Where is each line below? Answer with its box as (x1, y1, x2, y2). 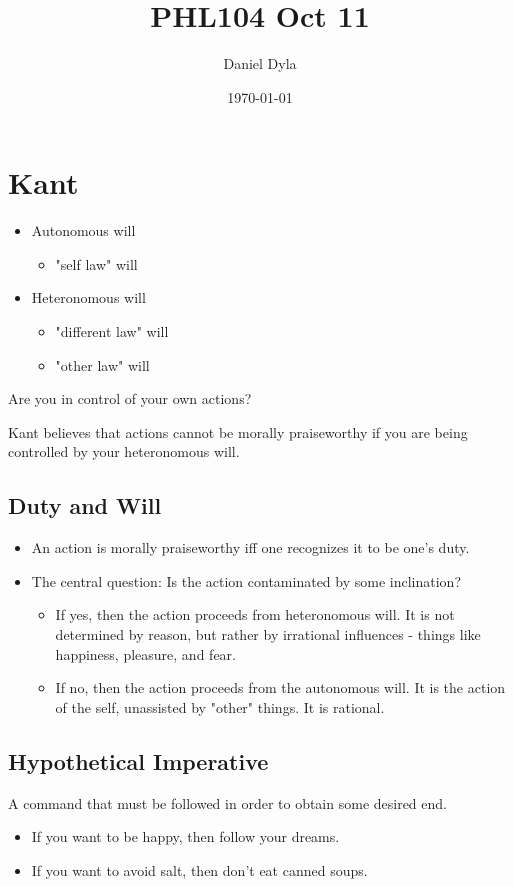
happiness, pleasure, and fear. (55, 643, 236, 664)
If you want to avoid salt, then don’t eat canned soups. (31, 859, 368, 880)
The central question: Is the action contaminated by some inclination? (31, 570, 461, 591)
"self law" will (55, 253, 138, 274)
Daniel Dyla (223, 53, 297, 74)
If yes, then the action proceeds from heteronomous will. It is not (55, 604, 455, 625)
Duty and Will (8, 490, 162, 521)
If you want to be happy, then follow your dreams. (31, 826, 340, 847)
